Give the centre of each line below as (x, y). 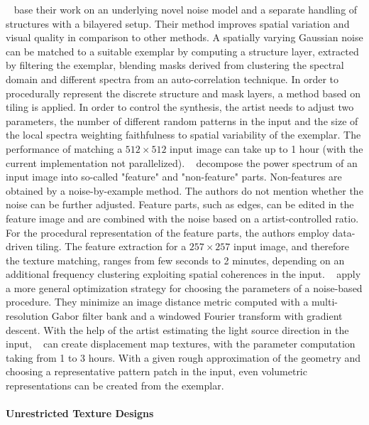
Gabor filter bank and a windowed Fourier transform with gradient (197, 316)
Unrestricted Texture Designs (80, 413)
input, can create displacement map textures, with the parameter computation (181, 344)
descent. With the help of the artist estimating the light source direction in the (177, 329)
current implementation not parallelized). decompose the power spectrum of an (182, 162)
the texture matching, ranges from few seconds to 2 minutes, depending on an (175, 260)
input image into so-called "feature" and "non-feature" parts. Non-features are (174, 177)
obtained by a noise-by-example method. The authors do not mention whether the (184, 190)
